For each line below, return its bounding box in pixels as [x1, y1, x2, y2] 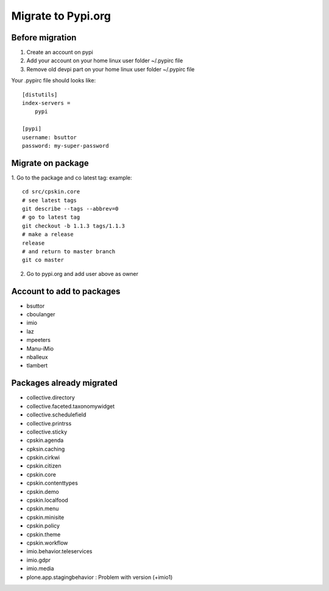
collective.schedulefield [26, 411, 87, 418]
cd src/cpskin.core [22, 188, 80, 195]
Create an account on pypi [26, 49, 94, 56]
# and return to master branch [22, 248, 116, 255]
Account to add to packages [11, 286, 121, 296]
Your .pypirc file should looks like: [11, 77, 96, 84]
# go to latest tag [22, 214, 80, 221]
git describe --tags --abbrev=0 [22, 205, 119, 212]
